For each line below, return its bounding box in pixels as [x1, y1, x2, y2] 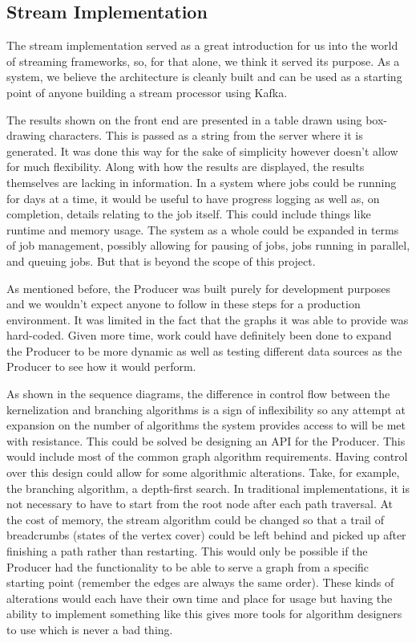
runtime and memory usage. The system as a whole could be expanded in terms [6, 221, 399, 238]
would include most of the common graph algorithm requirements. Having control [6, 448, 408, 465]
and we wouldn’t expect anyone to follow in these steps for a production [6, 295, 361, 312]
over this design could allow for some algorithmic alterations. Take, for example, [6, 464, 400, 481]
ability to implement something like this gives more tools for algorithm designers [6, 605, 402, 622]
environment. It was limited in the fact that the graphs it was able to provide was [6, 311, 409, 328]
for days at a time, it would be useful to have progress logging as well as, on [6, 189, 380, 206]
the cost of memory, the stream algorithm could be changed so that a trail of [6, 511, 384, 527]
